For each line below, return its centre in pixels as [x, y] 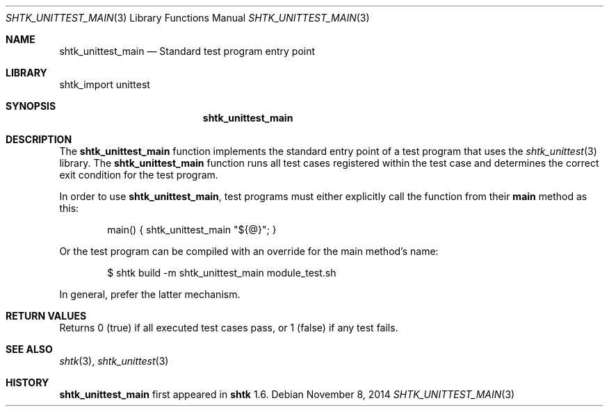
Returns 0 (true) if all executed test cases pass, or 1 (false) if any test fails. [229, 328]
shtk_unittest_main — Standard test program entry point [187, 51]
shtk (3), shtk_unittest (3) [114, 361]
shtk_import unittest [105, 84]
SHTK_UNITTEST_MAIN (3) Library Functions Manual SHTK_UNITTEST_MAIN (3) [188, 18]
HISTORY [27, 382]
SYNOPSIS [31, 106]
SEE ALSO [29, 349]
